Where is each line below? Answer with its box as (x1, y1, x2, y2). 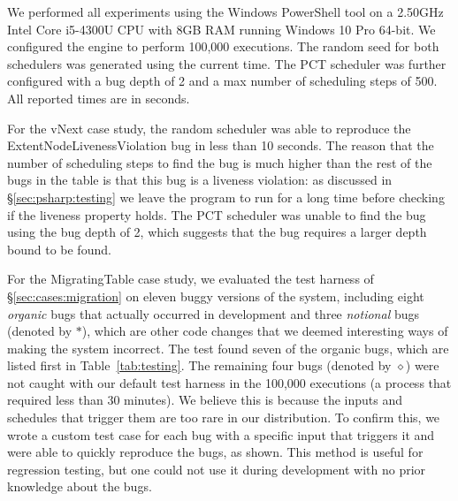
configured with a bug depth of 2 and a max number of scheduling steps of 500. (7, 72, 438, 90)
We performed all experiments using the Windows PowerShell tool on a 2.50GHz (7, 3, 444, 20)
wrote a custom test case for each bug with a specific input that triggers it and (7, 425, 435, 444)
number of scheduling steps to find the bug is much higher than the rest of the (7, 153, 432, 171)
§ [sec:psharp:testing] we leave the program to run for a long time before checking (7, 187, 445, 206)
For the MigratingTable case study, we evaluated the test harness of (7, 269, 374, 288)
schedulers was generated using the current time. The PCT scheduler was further (7, 54, 447, 72)
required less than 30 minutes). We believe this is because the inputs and (7, 391, 403, 409)
